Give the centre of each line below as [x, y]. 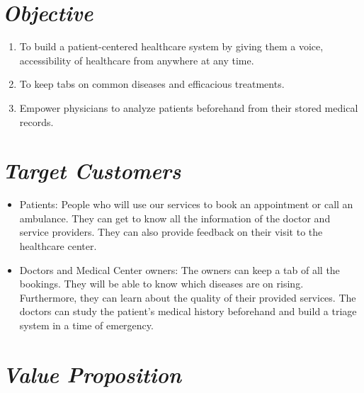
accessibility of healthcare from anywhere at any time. [137, 60]
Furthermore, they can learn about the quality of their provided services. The [188, 297]
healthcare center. [58, 246]
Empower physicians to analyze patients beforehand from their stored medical [189, 107]
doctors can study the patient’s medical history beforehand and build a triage [188, 311]
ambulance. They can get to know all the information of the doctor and [175, 218]
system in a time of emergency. [86, 325]
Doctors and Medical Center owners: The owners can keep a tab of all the [180, 269]
